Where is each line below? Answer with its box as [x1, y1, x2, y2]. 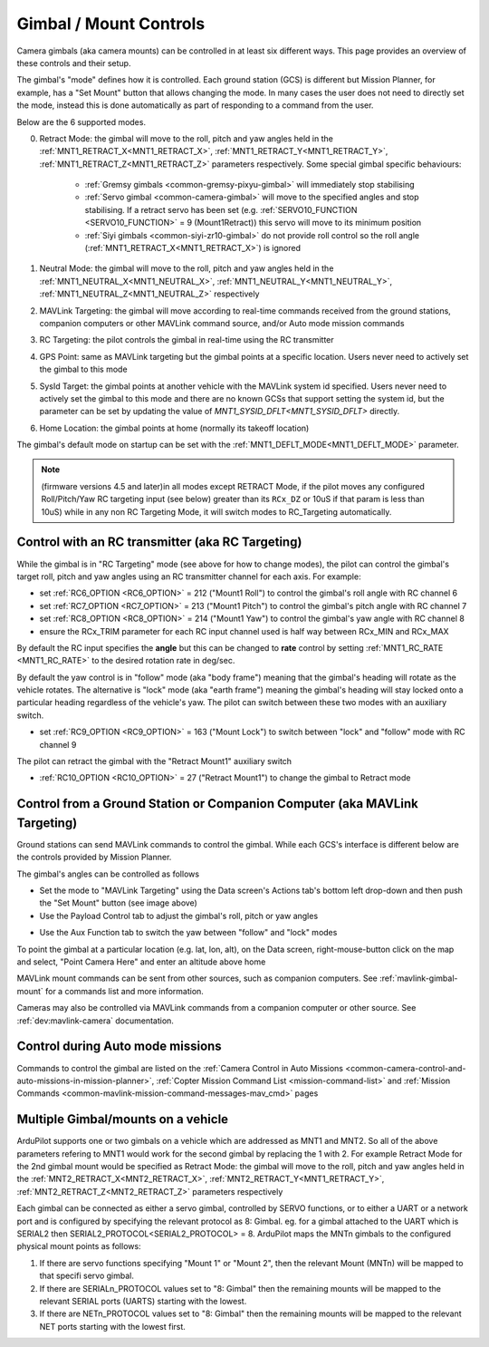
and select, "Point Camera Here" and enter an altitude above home [16, 956, 266, 967]
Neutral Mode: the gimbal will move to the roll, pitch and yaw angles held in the [39, 263, 334, 274]
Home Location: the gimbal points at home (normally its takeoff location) [39, 422, 310, 433]
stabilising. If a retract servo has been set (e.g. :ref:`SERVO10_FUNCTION [84, 204, 358, 215]
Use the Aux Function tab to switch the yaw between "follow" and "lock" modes [39, 927, 338, 938]
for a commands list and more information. [45, 985, 204, 996]
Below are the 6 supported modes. [16, 116, 147, 127]
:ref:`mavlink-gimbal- [379, 973, 458, 984]
